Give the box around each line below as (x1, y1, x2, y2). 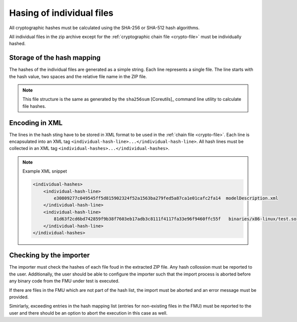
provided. (9, 294, 29, 300)
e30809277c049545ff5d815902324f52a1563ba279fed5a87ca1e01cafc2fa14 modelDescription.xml (53, 195, 278, 201)
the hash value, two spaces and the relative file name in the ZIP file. (9, 73, 147, 79)
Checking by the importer (9, 251, 90, 260)
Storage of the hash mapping (9, 53, 101, 62)
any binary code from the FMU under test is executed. (9, 278, 120, 284)
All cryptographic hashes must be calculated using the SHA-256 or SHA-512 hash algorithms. (9, 25, 200, 31)
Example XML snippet (22, 168, 67, 174)
